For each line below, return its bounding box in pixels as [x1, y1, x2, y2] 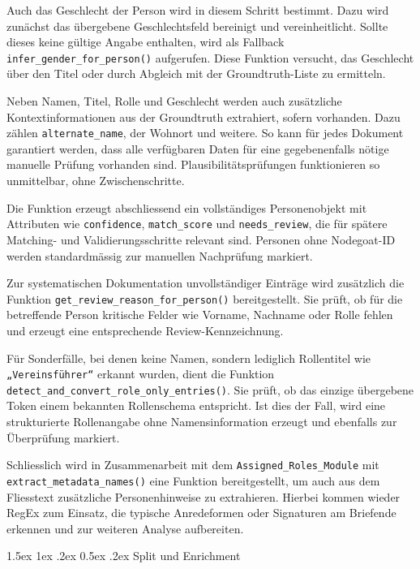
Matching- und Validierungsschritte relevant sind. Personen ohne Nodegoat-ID [6, 231, 396, 248]
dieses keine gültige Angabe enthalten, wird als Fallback [6, 33, 285, 50]
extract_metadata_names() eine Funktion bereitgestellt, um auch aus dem [6, 472, 380, 489]
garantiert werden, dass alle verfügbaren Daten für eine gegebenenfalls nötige [6, 140, 389, 157]
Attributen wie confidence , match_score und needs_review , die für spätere [6, 215, 388, 232]
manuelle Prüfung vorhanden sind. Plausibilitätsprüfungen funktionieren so [6, 156, 380, 173]
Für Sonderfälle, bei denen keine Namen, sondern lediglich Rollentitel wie [6, 349, 371, 366]
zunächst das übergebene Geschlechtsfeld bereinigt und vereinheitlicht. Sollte [6, 17, 388, 34]
